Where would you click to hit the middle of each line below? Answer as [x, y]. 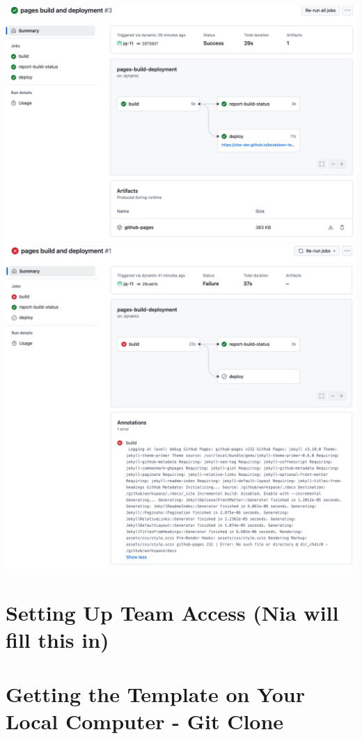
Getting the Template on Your [156, 694]
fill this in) [57, 639]
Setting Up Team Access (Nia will [172, 612]
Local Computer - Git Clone [145, 721]
